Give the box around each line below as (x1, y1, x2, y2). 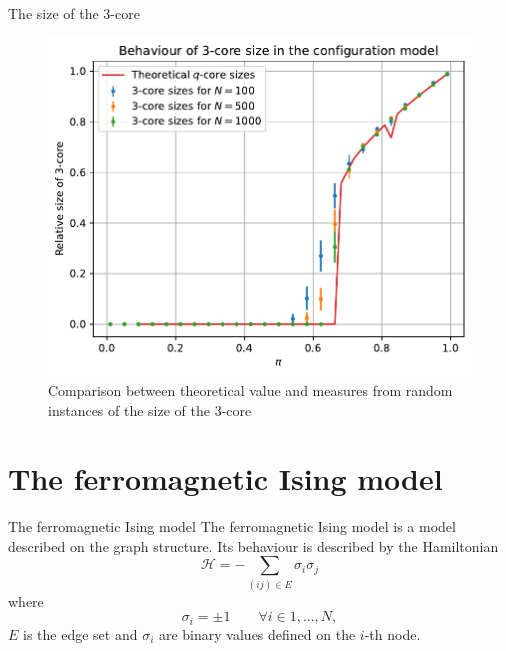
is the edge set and (23, 623, 138, 644)
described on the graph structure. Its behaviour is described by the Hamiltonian (8, 535, 499, 556)
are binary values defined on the (158, 623, 356, 644)
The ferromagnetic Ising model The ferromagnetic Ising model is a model (8, 516, 456, 537)
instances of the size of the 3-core (48, 399, 252, 420)
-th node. (364, 623, 421, 644)
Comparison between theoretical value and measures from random (48, 379, 453, 400)
